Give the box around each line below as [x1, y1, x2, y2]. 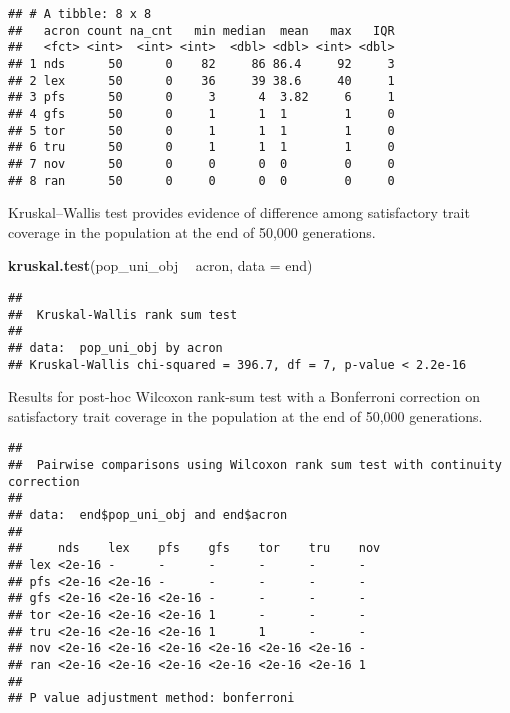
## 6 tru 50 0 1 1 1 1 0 [8, 140, 395, 155]
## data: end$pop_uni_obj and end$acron [8, 508, 288, 523]
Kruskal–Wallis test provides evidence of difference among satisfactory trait [8, 202, 470, 223]
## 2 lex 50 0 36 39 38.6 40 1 [8, 73, 395, 88]
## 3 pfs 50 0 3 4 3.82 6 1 [8, 90, 395, 105]
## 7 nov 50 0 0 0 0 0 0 [8, 156, 395, 171]
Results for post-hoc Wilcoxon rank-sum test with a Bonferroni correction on [8, 386, 480, 407]
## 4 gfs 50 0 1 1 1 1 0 [8, 106, 395, 121]
